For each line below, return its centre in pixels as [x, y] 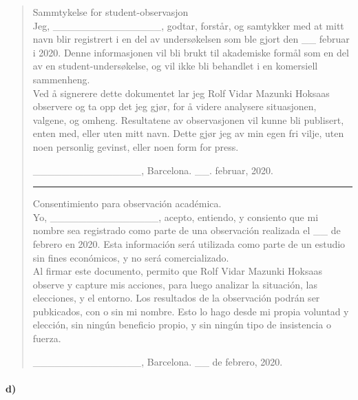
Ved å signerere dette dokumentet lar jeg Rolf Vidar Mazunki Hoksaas [181, 93]
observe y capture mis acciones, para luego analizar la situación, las [175, 284]
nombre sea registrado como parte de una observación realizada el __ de [187, 230]
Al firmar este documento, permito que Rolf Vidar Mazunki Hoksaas [177, 271]
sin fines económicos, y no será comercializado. [131, 257]
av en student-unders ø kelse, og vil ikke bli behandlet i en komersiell [175, 66]
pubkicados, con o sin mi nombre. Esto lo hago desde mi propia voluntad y [191, 311]
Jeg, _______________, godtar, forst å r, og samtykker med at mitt [188, 25]
